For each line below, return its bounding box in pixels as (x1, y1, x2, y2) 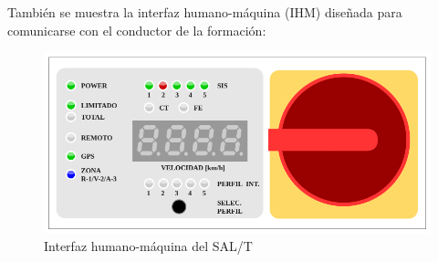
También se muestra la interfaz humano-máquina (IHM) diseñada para (7, 3, 402, 21)
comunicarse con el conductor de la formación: (7, 20, 266, 39)
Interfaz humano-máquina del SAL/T (44, 236, 253, 256)
